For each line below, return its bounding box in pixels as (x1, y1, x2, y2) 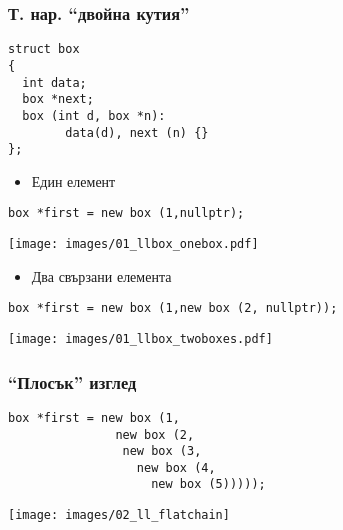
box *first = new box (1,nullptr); (8, 206, 245, 221)
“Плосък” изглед (8, 369, 137, 394)
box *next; (22, 92, 94, 107)
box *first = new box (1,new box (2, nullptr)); (8, 301, 338, 316)
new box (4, (136, 460, 216, 475)
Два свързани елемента (31, 265, 172, 286)
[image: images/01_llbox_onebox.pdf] (8, 237, 259, 252)
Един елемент (31, 170, 116, 191)
